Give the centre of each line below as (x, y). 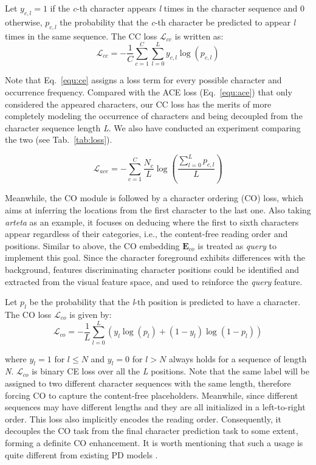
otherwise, (24, 22)
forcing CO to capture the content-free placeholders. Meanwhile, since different (152, 395)
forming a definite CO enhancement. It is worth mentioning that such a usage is (154, 443)
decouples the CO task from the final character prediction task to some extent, (152, 431)
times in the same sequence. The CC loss (81, 36)
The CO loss (28, 314)
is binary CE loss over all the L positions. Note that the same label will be (170, 371)
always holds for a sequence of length (238, 358)
